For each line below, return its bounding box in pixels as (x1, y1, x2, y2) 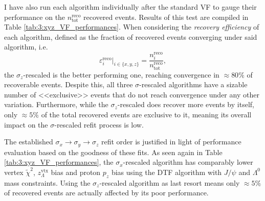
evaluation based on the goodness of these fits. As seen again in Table (4, 146, 223, 157)
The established (4, 136, 53, 147)
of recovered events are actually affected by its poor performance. (4, 187, 209, 198)
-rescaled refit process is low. (54, 119, 144, 130)
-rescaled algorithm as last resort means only (99, 177, 240, 188)
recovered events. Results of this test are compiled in (83, 11, 249, 22)
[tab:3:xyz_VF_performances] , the (4, 157, 114, 167)
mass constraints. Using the (4, 177, 91, 188)
